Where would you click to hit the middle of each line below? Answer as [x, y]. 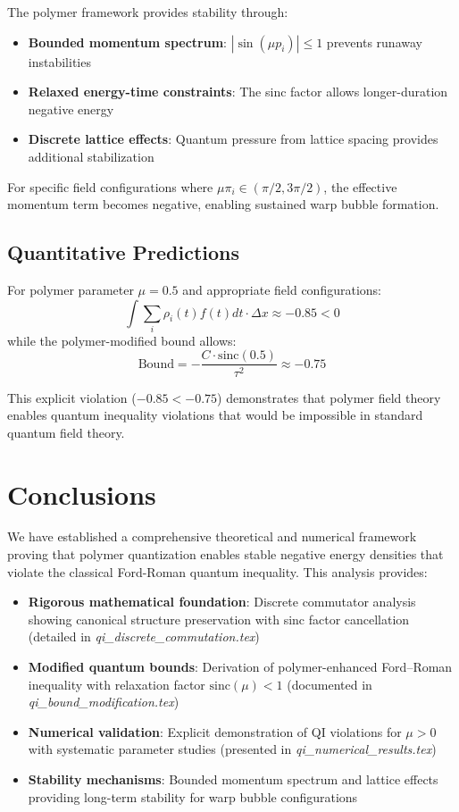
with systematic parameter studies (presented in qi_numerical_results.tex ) [232, 749]
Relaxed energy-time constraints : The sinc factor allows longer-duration [238, 92]
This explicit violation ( [72, 397]
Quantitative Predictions [124, 252]
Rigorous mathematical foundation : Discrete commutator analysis [222, 602]
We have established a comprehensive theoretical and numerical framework [212, 536]
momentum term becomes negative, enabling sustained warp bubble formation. [223, 204]
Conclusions [82, 494]
